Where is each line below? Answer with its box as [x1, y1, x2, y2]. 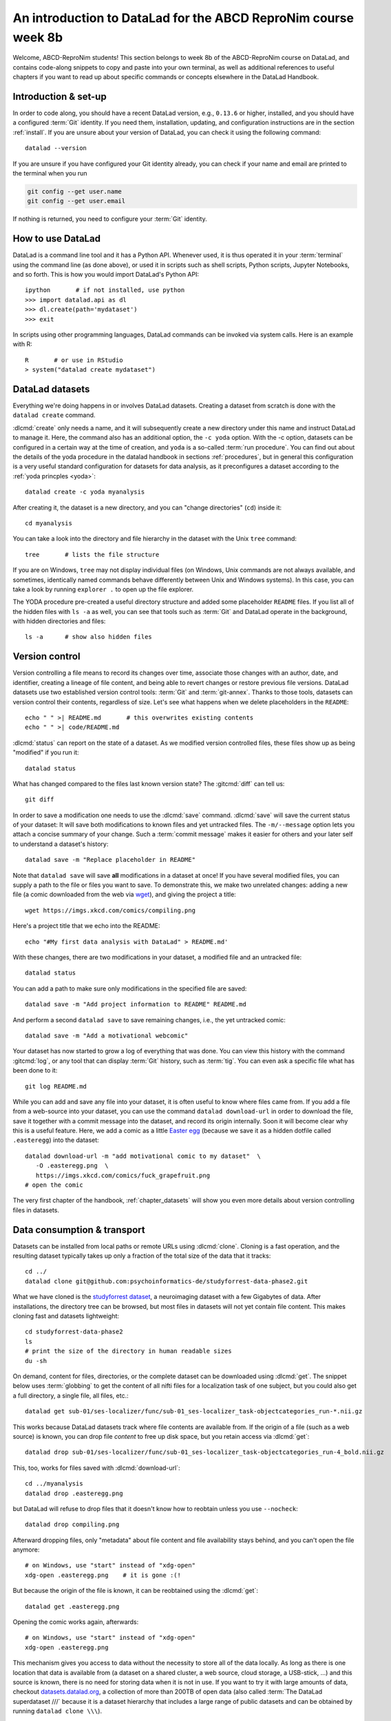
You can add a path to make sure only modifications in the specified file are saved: [12, 984, 247, 993]
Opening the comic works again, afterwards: [12, 1618, 139, 1626]
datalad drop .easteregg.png [25, 1489, 123, 1497]
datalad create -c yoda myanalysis [25, 488, 145, 496]
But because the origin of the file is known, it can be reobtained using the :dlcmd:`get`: [12, 1587, 258, 1595]
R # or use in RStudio [25, 356, 123, 364]
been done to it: [12, 1066, 58, 1075]
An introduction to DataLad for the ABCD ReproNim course [12, 10, 355, 25]
